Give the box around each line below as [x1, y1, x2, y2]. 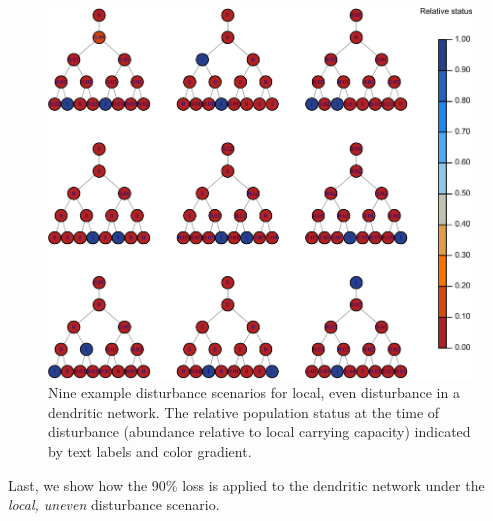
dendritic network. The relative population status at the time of [48, 401, 440, 422]
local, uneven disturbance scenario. [8, 494, 220, 515]
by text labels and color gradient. [48, 440, 252, 461]
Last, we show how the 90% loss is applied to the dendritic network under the [8, 474, 485, 495]
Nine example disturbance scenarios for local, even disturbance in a [48, 382, 460, 403]
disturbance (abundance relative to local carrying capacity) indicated [48, 421, 471, 442]
